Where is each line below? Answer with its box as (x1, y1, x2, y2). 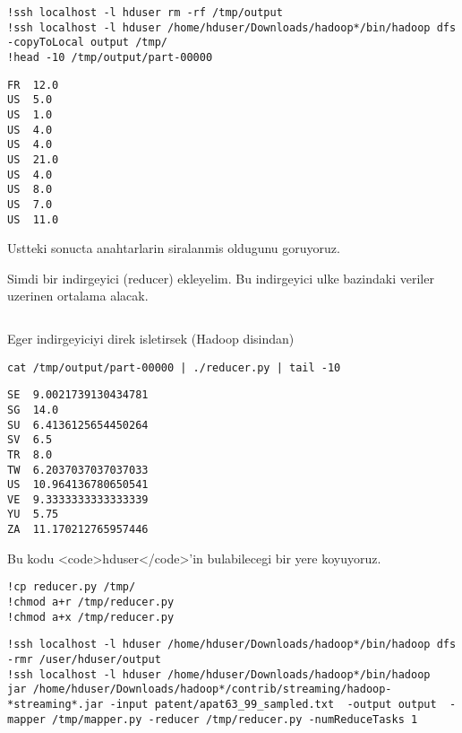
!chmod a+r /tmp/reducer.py (7, 596, 175, 609)
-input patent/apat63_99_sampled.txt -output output (109, 697, 437, 711)
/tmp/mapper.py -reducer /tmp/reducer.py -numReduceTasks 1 (52, 712, 418, 726)
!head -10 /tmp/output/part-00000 (7, 50, 213, 64)
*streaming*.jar (7, 697, 104, 711)
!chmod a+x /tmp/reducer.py (7, 610, 175, 624)
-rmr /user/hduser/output (7, 653, 161, 666)
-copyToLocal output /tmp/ (7, 36, 167, 49)
